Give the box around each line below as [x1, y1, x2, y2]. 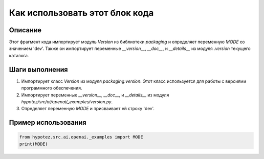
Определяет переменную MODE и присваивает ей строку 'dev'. [21, 106, 155, 112]
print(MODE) [19, 141, 48, 147]
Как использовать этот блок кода [9, 7, 154, 18]
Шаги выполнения [9, 65, 68, 73]
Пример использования [9, 118, 87, 127]
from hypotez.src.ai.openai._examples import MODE [19, 135, 144, 140]
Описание [9, 26, 42, 34]
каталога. [9, 52, 29, 58]
